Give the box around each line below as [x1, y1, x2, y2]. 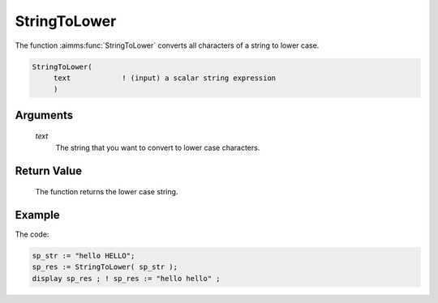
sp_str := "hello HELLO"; [32, 251, 135, 260]
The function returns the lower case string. [35, 187, 178, 197]
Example [15, 207, 60, 222]
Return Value [15, 164, 83, 177]
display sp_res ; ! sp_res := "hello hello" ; [32, 274, 221, 283]
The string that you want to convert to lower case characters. [55, 143, 260, 152]
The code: [15, 229, 49, 239]
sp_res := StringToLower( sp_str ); [32, 262, 178, 271]
